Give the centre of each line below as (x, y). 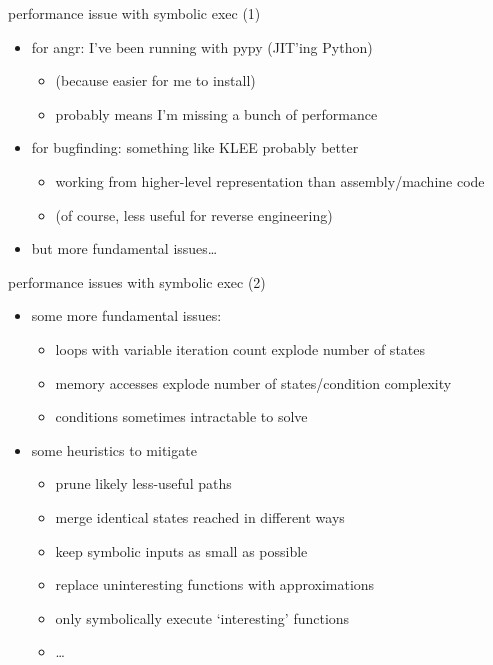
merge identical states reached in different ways (200, 516)
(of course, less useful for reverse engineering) (194, 214)
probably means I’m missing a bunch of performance (216, 113)
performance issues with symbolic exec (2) (137, 281)
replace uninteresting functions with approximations (215, 584)
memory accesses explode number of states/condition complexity (253, 382)
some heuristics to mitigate (114, 449)
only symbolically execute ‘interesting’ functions (202, 617)
